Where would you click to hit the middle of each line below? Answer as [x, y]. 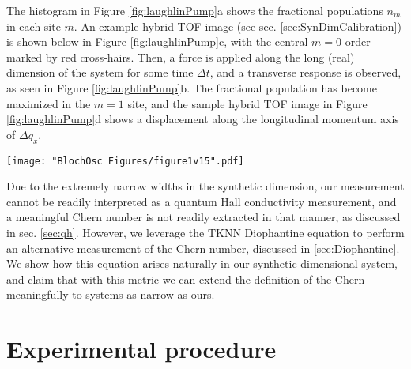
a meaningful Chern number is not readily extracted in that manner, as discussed [204, 217]
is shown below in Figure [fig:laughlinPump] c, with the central [157, 41]
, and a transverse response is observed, [305, 72]
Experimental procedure [141, 349]
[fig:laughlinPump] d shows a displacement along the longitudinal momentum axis [203, 119]
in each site [34, 26]
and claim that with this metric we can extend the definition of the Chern [186, 279]
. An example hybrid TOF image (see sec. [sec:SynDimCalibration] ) [238, 26]
